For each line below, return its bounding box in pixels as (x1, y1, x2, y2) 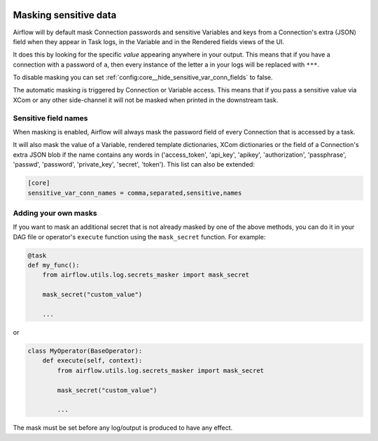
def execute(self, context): (42, 357, 143, 365)
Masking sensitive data (13, 9, 117, 21)
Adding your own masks (13, 208, 97, 218)
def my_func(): (27, 261, 80, 269)
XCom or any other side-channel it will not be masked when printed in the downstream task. (13, 95, 279, 104)
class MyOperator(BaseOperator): (27, 346, 143, 355)
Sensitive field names (13, 113, 88, 122)
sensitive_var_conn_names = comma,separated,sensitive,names (27, 189, 242, 197)
